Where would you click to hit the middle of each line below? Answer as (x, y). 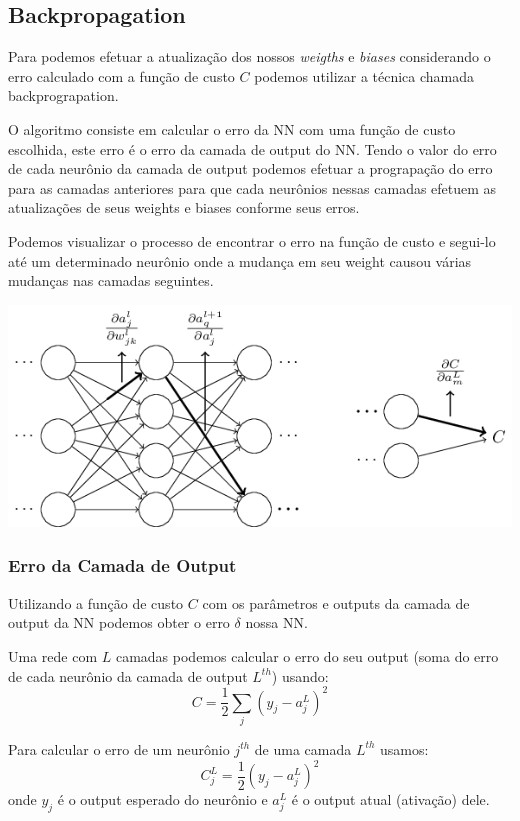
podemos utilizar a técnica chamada (364, 75)
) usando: (300, 675)
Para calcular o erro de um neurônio (119, 748)
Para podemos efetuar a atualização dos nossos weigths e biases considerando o (249, 56)
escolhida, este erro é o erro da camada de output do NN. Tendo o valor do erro (252, 148)
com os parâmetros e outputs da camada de (336, 602)
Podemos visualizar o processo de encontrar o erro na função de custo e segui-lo (252, 240)
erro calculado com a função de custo (121, 75)
